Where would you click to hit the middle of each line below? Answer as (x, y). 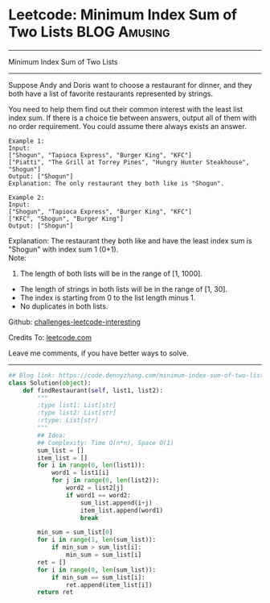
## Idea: (52, 435)
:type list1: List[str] (77, 405)
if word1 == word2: (98, 495)
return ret (55, 593)
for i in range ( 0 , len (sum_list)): (97, 570)
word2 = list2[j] (95, 488)
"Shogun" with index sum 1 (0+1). (63, 249)
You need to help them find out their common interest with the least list (126, 109)
